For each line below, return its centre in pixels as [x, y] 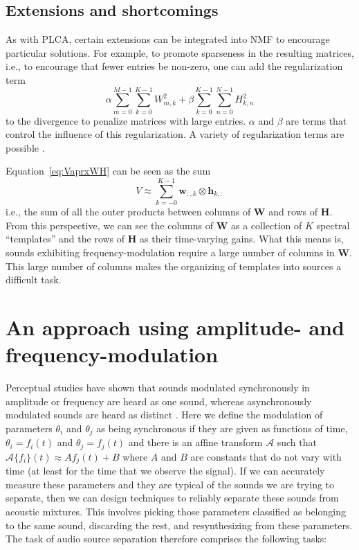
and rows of [293, 212]
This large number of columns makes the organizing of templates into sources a [174, 266]
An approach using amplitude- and [175, 327]
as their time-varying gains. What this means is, [242, 239]
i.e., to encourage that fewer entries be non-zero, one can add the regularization [174, 66]
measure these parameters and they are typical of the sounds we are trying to [170, 484]
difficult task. [34, 280]
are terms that [316, 120]
